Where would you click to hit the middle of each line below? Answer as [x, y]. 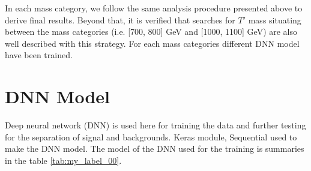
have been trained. [39, 55]
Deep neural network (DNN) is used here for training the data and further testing [155, 125]
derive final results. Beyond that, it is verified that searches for [120, 19]
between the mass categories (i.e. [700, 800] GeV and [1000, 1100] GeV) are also [151, 31]
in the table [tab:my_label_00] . [63, 160]
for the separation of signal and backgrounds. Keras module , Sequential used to [151, 136]
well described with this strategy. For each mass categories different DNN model [152, 43]
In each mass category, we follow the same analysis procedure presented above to [154, 8]
